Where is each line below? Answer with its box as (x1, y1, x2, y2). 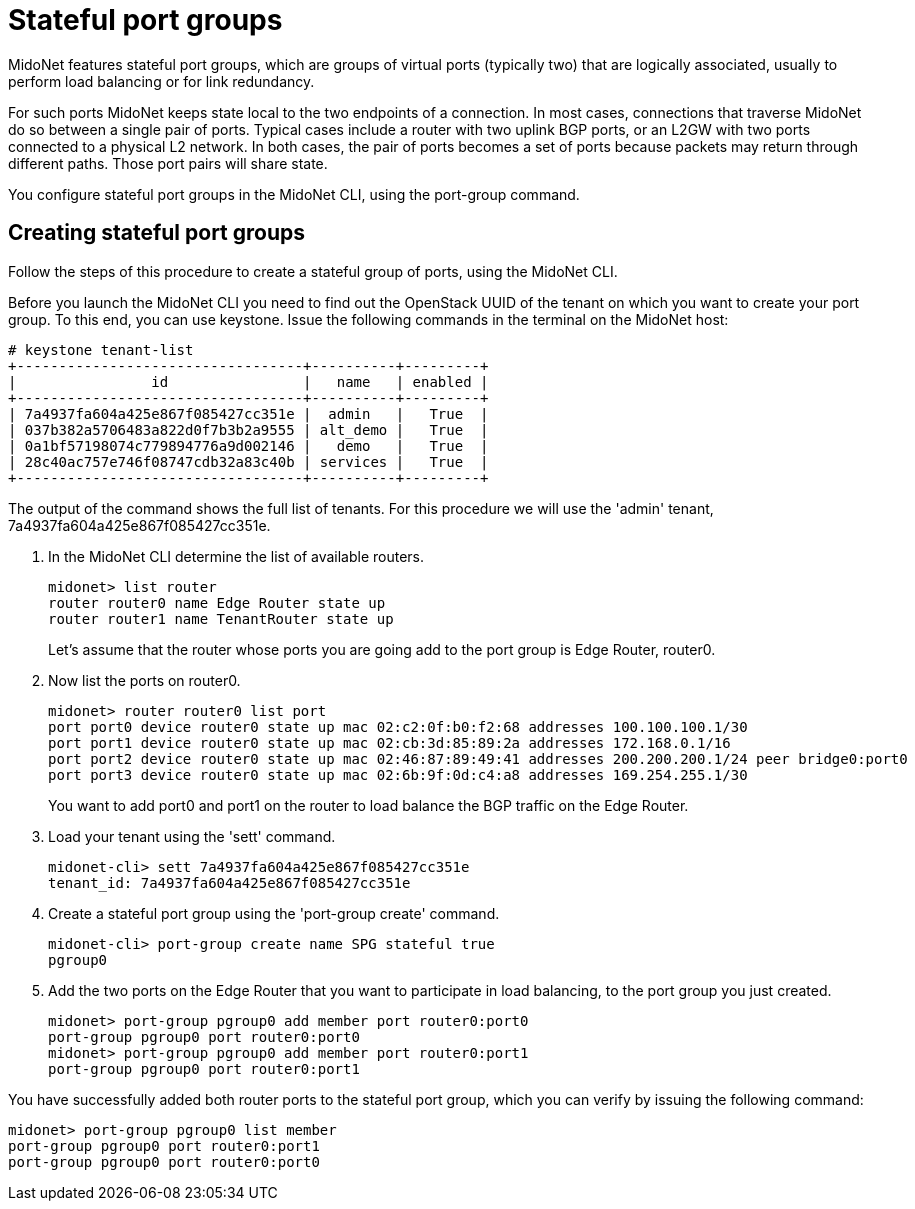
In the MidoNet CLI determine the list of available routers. (48, 547, 425, 565)
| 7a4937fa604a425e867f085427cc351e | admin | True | (8, 405, 489, 422)
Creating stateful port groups (8, 220, 306, 246)
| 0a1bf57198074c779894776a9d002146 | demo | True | (8, 437, 489, 454)
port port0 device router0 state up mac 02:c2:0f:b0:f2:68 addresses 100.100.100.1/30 (48, 718, 748, 735)
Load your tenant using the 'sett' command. (48, 827, 336, 845)
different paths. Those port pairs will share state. (8, 154, 328, 172)
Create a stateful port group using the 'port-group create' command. (48, 904, 500, 922)
